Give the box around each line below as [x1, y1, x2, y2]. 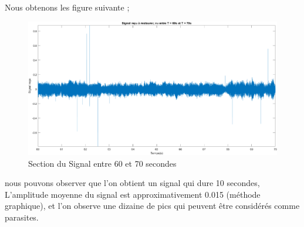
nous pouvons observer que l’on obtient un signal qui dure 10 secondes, [5, 177, 260, 189]
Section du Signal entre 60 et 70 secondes [28, 157, 177, 169]
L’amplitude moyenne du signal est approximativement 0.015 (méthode [5, 188, 261, 200]
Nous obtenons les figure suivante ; [5, 1, 130, 13]
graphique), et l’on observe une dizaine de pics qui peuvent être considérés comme [5, 200, 300, 212]
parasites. [5, 211, 39, 223]
